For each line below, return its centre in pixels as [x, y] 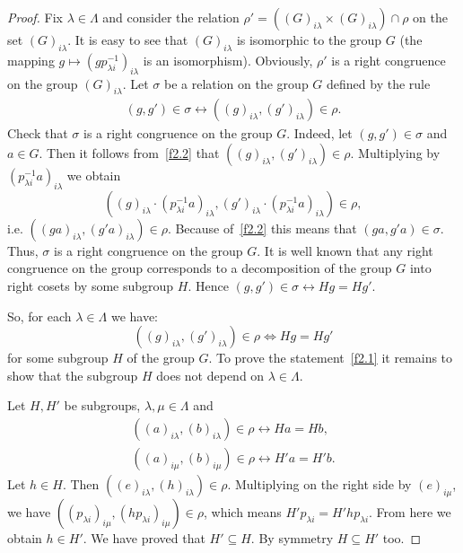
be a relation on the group [236, 83]
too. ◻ [402, 538]
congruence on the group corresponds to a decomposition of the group [200, 268]
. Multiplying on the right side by [319, 484]
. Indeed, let [319, 133]
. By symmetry [292, 538]
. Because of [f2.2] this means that [262, 228]
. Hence [208, 285]
